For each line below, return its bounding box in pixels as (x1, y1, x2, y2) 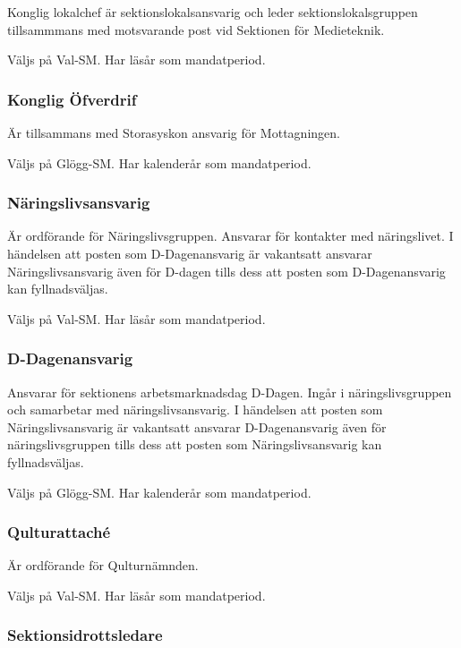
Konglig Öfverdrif (7, 88, 137, 110)
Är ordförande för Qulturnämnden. (7, 556, 199, 575)
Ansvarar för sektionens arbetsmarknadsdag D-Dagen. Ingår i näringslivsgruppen (7, 382, 452, 401)
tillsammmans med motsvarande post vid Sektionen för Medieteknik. (7, 20, 385, 38)
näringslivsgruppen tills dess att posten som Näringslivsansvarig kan (7, 435, 382, 454)
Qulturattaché (7, 521, 111, 543)
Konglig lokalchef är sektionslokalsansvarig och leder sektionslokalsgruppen (7, 3, 418, 21)
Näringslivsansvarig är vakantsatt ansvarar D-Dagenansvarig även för (7, 417, 387, 436)
